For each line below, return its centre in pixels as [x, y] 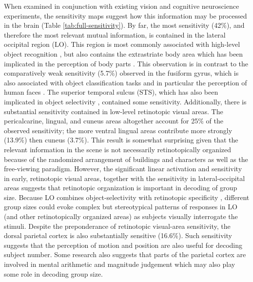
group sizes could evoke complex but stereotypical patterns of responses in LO [121, 207]
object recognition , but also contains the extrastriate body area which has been [124, 53]
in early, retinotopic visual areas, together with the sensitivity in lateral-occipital [125, 178]
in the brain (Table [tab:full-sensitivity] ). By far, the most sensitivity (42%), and [124, 25]
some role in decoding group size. [53, 273]
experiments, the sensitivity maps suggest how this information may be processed [126, 15]
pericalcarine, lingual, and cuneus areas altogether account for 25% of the [114, 121]
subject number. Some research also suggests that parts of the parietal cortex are [125, 254]
